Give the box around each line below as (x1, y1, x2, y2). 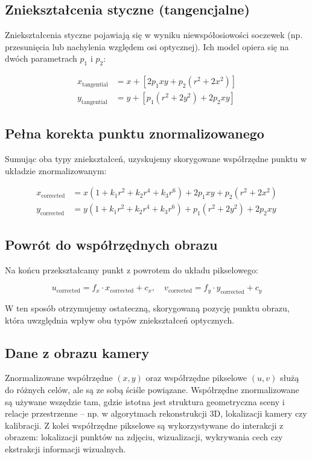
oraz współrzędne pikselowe (145, 371, 247, 384)
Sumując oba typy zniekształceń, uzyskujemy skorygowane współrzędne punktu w (5, 152, 307, 165)
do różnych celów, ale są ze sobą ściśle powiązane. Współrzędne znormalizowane (5, 383, 299, 396)
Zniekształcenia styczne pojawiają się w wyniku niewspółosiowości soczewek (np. (5, 28, 303, 41)
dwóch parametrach (5, 52, 77, 65)
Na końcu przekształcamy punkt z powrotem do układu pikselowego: (5, 263, 258, 276)
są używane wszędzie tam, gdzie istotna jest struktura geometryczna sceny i (5, 395, 285, 408)
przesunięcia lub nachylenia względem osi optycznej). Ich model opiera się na (5, 40, 289, 53)
